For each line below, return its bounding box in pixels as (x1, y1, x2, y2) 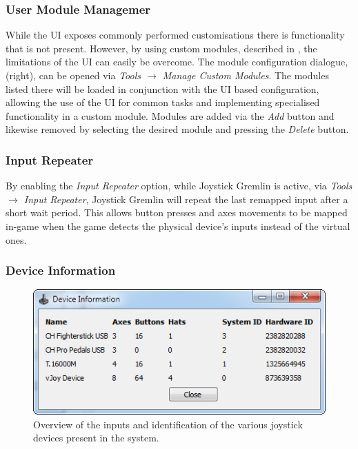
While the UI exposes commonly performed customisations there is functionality (6, 28, 345, 42)
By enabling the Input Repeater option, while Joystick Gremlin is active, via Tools (6, 178, 352, 193)
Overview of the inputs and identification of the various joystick (33, 417, 303, 431)
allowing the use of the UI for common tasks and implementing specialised (6, 95, 320, 109)
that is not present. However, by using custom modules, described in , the (6, 41, 317, 55)
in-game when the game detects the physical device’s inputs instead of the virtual (6, 218, 350, 233)
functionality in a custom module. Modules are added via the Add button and (6, 108, 335, 123)
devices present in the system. (33, 430, 159, 445)
